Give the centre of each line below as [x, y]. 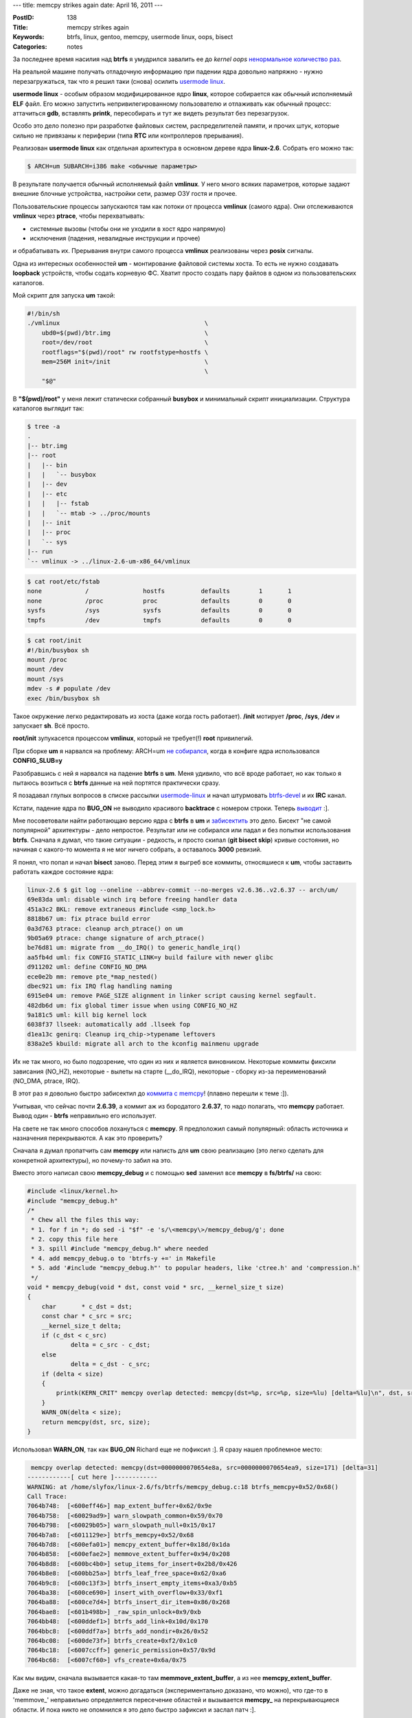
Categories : [30, 46]
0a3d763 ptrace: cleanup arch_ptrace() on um [105, 928]
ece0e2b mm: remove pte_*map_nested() [92, 977]
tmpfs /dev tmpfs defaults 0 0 [159, 620]
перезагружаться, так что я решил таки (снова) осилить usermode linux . [119, 81]
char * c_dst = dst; [87, 1306]
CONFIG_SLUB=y [38, 761]
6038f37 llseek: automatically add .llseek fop [108, 1025]
